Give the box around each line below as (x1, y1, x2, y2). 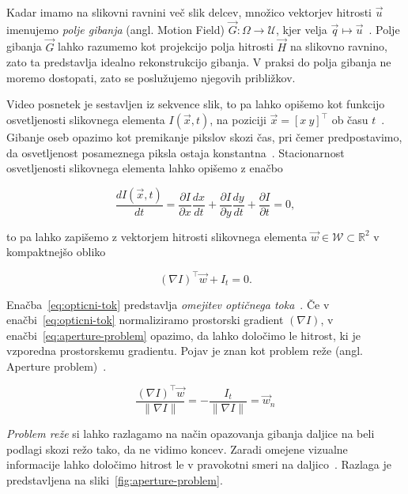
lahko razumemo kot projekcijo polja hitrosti (58, 38, 274, 55)
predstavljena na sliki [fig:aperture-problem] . (6, 471, 223, 488)
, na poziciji (210, 111, 266, 127)
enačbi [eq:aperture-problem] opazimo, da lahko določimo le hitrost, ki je (6, 326, 361, 343)
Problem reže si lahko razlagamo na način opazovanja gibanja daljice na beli (6, 425, 375, 442)
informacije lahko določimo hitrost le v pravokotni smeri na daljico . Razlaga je (6, 456, 392, 473)
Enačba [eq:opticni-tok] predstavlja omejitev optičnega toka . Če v (6, 296, 330, 312)
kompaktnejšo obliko (6, 243, 106, 260)
